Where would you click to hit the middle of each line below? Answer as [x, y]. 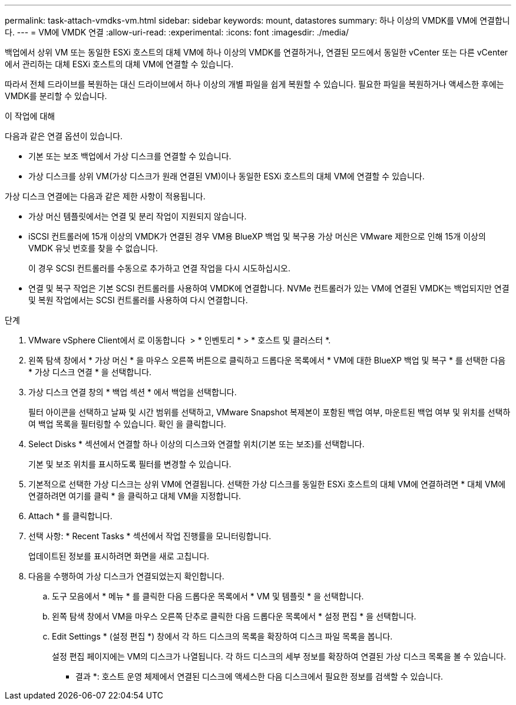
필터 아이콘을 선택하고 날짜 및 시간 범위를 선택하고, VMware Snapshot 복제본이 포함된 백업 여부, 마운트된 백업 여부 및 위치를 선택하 [269, 412]
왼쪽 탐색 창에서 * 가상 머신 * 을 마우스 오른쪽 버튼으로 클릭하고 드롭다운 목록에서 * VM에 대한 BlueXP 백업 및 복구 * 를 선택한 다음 [267, 360]
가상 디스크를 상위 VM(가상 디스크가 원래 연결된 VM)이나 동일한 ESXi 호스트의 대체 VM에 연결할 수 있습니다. [226, 176]
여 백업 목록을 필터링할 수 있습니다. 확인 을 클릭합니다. [127, 424]
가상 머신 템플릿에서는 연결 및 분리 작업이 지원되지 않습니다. [138, 216]
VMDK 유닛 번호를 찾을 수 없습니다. [93, 248]
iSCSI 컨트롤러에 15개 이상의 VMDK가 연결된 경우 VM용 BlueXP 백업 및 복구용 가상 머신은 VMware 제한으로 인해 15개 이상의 [257, 236]
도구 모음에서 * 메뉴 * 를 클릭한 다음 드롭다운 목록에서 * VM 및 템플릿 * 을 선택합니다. [208, 596]
